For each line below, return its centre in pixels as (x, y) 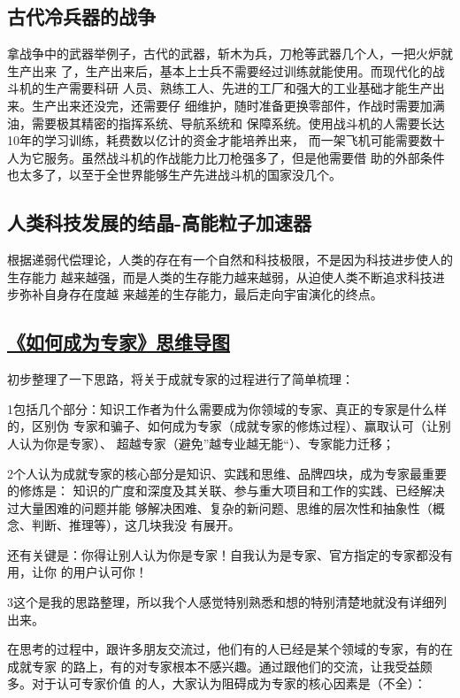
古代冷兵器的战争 (81, 16)
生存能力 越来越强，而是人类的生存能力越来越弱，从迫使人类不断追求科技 (220, 276)
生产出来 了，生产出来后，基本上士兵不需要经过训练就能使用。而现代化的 (220, 70)
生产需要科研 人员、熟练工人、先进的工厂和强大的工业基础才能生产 (238, 88)
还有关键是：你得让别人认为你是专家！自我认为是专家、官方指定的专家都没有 (230, 554)
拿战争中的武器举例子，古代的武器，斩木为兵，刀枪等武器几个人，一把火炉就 (230, 54)
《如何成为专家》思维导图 (119, 342)
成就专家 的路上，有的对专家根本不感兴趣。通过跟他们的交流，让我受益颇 (220, 666)
